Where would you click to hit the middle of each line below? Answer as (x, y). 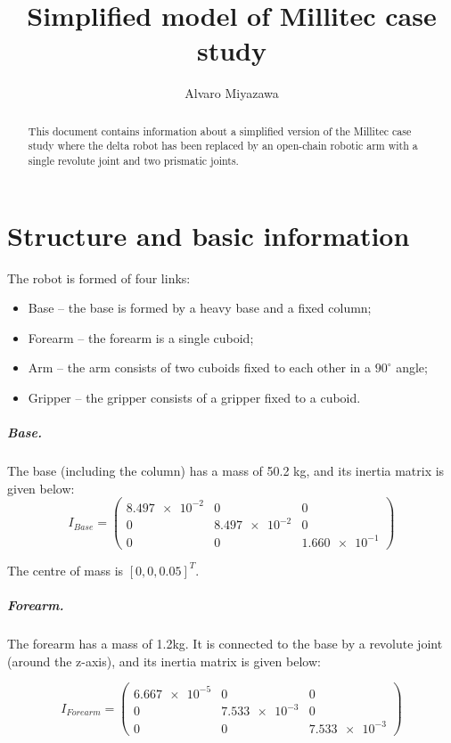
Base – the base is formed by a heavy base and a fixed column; (200, 308)
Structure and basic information (209, 235)
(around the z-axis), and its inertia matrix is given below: (164, 661)
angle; (412, 367)
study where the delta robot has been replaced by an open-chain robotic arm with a (223, 146)
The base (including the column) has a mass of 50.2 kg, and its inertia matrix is (226, 471)
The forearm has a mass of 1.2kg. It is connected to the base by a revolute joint (225, 644)
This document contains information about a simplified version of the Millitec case (220, 131)
